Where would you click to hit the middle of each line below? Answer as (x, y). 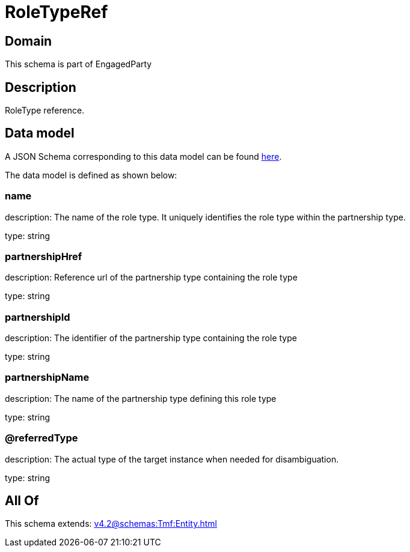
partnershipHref (44, 256)
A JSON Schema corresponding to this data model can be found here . (143, 156)
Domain (29, 41)
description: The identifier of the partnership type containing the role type (151, 338)
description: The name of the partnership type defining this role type (141, 398)
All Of (22, 501)
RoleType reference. (45, 111)
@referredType (41, 438)
